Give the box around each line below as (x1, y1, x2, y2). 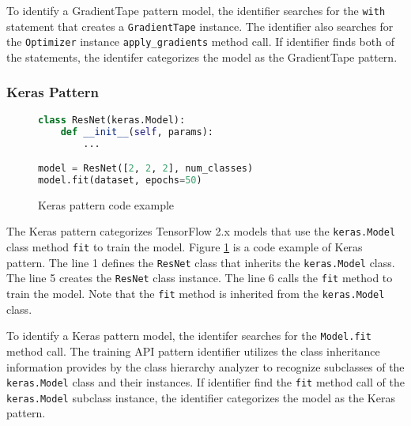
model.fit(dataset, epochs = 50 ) (38, 174, 202, 186)
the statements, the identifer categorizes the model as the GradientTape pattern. (6, 48, 398, 65)
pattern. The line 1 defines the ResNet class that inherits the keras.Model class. (6, 254, 395, 270)
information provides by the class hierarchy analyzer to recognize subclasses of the (6, 358, 405, 375)
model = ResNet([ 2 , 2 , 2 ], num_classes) (38, 163, 254, 175)
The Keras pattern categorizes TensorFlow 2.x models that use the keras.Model (6, 223, 396, 239)
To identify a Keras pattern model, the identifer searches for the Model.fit (6, 327, 371, 344)
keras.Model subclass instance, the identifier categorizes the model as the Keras (6, 389, 395, 405)
